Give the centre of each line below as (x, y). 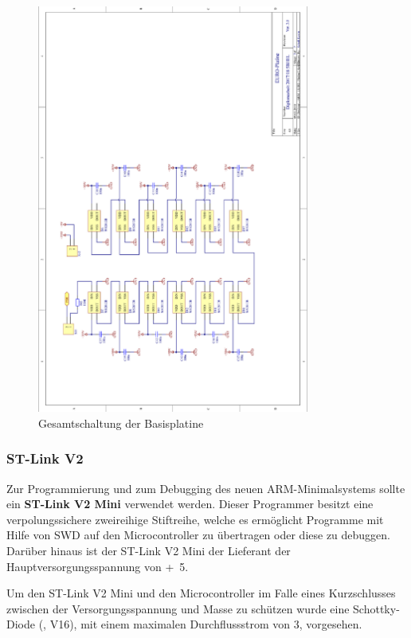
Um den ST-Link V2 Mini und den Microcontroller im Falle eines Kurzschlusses (201, 593)
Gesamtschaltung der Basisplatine (121, 423)
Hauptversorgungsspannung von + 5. (98, 566)
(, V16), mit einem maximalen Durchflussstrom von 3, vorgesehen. (200, 624)
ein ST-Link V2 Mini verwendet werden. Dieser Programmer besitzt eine (190, 504)
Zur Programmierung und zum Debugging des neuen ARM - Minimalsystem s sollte (206, 488)
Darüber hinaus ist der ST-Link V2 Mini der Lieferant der (149, 551)
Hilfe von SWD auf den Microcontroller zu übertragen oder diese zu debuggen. (199, 535)
